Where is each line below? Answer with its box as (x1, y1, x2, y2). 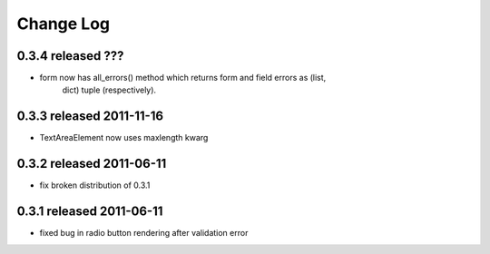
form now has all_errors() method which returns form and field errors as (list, (39, 73, 327, 83)
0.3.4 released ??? (16, 48, 124, 63)
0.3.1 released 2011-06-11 (16, 204, 163, 220)
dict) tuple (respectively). (62, 84, 157, 95)
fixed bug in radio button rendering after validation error (39, 228, 249, 239)
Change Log (16, 14, 111, 34)
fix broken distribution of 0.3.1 (39, 180, 151, 190)
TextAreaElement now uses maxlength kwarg (39, 132, 209, 143)
